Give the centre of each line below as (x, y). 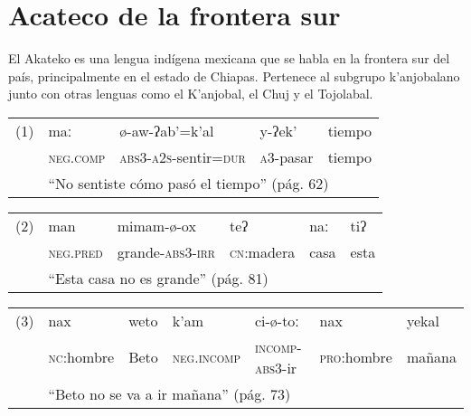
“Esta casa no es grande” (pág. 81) (158, 278)
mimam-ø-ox (156, 225)
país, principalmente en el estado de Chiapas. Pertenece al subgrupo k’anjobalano (234, 76)
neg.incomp (206, 357)
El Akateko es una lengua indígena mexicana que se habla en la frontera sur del (229, 58)
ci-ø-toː (277, 320)
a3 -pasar (287, 156)
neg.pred (75, 251)
